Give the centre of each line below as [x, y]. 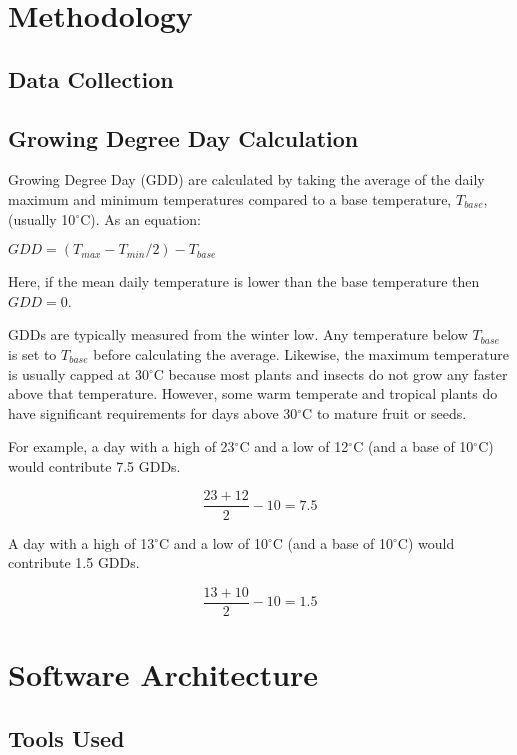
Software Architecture [163, 673]
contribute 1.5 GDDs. [74, 562]
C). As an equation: [140, 218]
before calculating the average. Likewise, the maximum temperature [301, 353]
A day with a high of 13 [81, 542]
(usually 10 [42, 218]
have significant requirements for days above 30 [153, 412]
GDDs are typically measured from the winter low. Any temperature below [238, 334]
